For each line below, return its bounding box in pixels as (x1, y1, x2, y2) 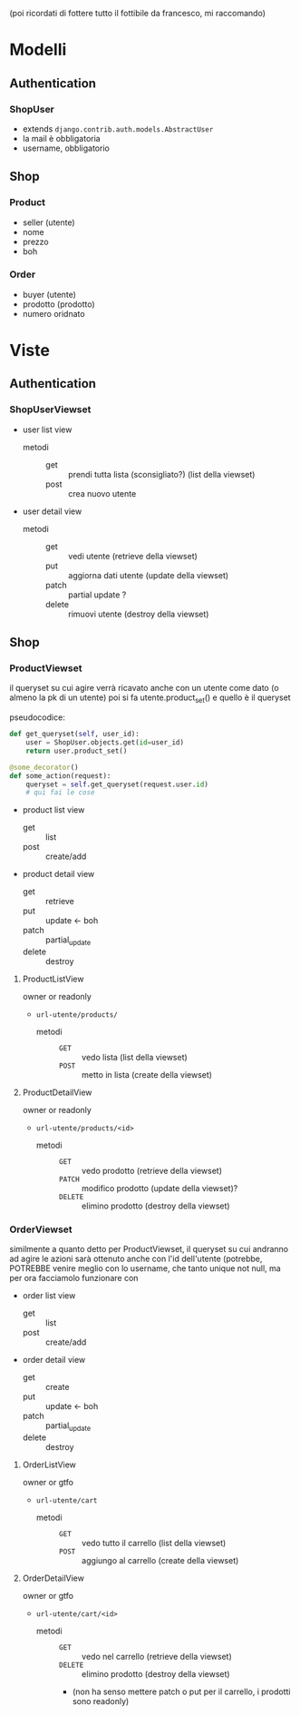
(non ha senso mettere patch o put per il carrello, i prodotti (72, 1686, 292, 1697)
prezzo (22, 236, 50, 247)
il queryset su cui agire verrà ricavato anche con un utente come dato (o (9, 683, 279, 694)
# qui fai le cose (25, 788, 95, 797)
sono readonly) (72, 1696, 130, 1707)
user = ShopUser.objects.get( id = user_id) (25, 738, 184, 747)
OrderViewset (9, 1223, 73, 1236)
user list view (22, 424, 73, 435)
